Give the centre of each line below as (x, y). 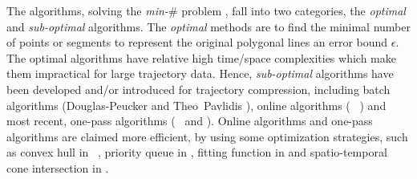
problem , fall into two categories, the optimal (294, 10)
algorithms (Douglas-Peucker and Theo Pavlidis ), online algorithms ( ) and (196, 105)
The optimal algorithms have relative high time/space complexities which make (201, 57)
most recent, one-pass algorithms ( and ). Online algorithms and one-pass (190, 121)
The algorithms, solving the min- (87, 10)
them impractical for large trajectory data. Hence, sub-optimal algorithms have (200, 73)
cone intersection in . (58, 167)
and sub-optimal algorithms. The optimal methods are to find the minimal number (208, 26)
